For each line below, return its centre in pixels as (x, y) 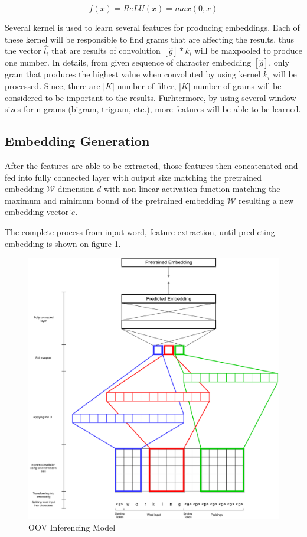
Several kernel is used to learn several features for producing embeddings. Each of (152, 27)
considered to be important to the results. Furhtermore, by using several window (151, 97)
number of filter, (147, 86)
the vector (23, 51)
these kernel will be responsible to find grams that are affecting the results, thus (149, 39)
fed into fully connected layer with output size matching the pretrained (133, 177)
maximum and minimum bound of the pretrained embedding (115, 200)
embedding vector (37, 212)
